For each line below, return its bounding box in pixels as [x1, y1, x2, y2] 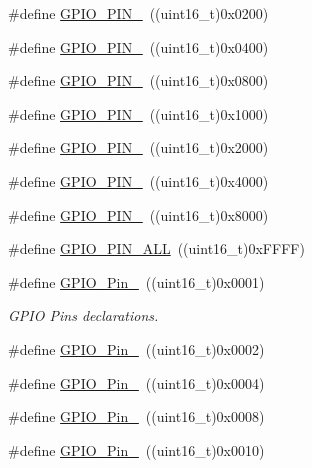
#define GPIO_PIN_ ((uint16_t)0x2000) [8, 137, 269, 158]
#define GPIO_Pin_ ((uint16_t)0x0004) [8, 372, 265, 393]
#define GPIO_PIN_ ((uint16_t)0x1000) [8, 103, 269, 124]
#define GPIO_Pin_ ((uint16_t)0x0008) [8, 406, 265, 427]
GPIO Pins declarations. [8, 305, 159, 326]
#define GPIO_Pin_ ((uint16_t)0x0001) [8, 271, 265, 292]
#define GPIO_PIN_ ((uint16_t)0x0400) [8, 36, 269, 57]
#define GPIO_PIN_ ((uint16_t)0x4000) [8, 170, 269, 191]
